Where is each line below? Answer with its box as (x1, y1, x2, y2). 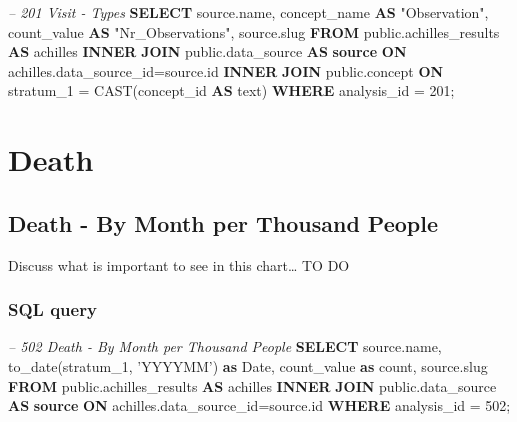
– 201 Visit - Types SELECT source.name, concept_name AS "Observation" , (8, 2, 489, 22)
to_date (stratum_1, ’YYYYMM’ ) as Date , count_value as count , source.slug (8, 355, 488, 376)
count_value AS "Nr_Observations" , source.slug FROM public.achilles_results (8, 21, 500, 42)
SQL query (8, 297, 97, 322)
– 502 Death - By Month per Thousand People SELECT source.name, (8, 336, 442, 357)
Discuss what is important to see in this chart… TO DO (8, 254, 350, 275)
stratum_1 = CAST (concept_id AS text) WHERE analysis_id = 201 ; (8, 80, 455, 101)
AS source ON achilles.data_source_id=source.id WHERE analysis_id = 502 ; (8, 395, 511, 416)
